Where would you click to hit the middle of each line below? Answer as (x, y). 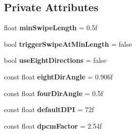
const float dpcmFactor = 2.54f (53, 125)
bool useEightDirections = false (55, 60)
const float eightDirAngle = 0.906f (59, 76)
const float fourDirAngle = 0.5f (53, 93)
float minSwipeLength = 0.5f (51, 28)
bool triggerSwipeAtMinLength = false (68, 44)
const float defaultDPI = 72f (49, 109)
